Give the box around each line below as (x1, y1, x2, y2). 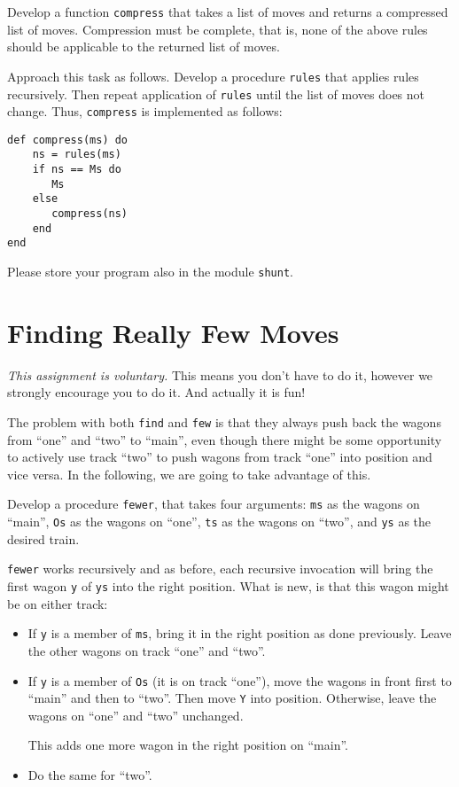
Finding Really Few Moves (7, 314, 339, 350)
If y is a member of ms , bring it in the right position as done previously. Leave (27, 624, 452, 643)
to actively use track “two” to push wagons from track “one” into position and (7, 448, 432, 466)
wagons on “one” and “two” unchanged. (27, 705, 244, 724)
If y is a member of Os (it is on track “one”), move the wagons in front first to (27, 671, 452, 690)
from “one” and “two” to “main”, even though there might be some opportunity (7, 430, 442, 448)
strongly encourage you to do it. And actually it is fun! (7, 383, 306, 401)
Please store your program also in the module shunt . (7, 262, 293, 281)
